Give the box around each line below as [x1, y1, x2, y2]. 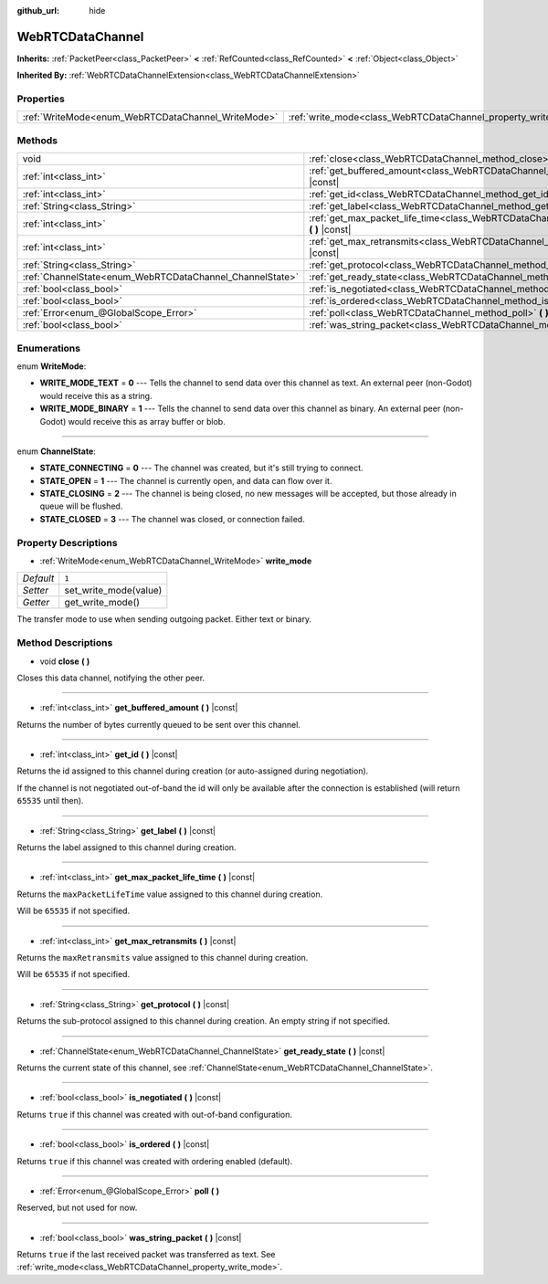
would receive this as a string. [39, 390, 153, 401]
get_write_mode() [64, 596, 141, 609]
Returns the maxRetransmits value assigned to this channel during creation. [16, 952, 309, 963]
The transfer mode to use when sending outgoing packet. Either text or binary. [16, 614, 312, 625]
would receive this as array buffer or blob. [68, 416, 226, 426]
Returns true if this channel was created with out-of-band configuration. [16, 1109, 292, 1120]
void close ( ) [39, 656, 90, 667]
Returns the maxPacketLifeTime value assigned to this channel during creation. [16, 889, 323, 900]
